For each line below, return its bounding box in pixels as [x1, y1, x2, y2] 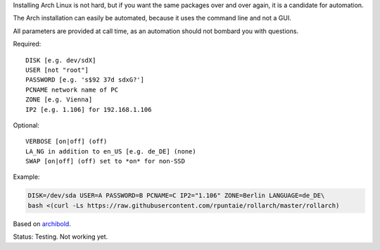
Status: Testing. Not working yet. [13, 232, 108, 241]
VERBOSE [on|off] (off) [25, 137, 108, 146]
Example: [13, 173, 40, 181]
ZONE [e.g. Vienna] [25, 96, 93, 104]
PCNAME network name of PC [25, 85, 119, 94]
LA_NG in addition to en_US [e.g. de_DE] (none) [25, 147, 196, 155]
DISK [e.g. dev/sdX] [25, 56, 96, 64]
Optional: [13, 120, 40, 130]
